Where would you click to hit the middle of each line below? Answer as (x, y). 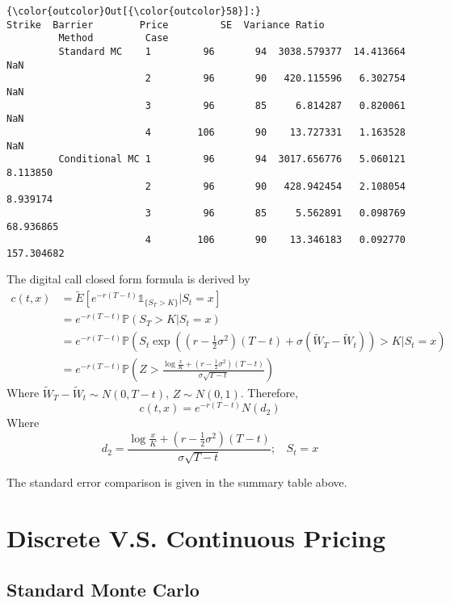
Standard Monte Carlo (103, 589)
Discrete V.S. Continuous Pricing (196, 538)
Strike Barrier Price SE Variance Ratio (166, 25)
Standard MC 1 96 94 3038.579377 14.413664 (232, 51)
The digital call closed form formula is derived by (128, 279)
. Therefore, (269, 393)
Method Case (114, 38)
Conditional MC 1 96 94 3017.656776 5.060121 (232, 159)
